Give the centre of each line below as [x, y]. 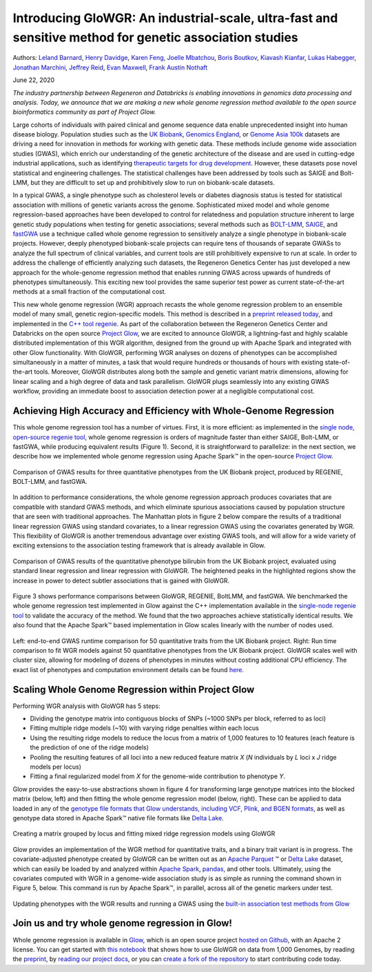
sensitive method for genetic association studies [156, 37]
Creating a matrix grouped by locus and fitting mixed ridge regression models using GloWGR [144, 833]
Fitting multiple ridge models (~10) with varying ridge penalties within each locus [145, 728]
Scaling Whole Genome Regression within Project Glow [134, 689]
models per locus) [56, 767]
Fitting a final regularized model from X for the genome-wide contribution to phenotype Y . [158, 776]
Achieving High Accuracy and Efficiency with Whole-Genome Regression [173, 411]
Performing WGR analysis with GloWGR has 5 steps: [87, 706]
